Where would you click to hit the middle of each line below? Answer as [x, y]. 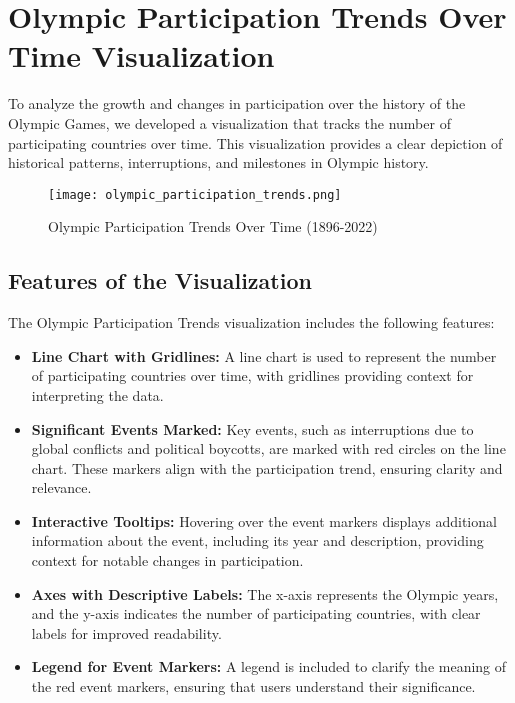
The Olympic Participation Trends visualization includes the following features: [251, 322]
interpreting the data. [97, 394]
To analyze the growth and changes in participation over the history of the [237, 103]
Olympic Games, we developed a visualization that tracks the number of [229, 122]
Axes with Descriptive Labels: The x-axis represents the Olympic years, [265, 593]
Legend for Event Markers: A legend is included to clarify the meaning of [269, 666]
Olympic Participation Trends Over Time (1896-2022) [213, 226]
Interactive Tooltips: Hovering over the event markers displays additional [264, 520]
